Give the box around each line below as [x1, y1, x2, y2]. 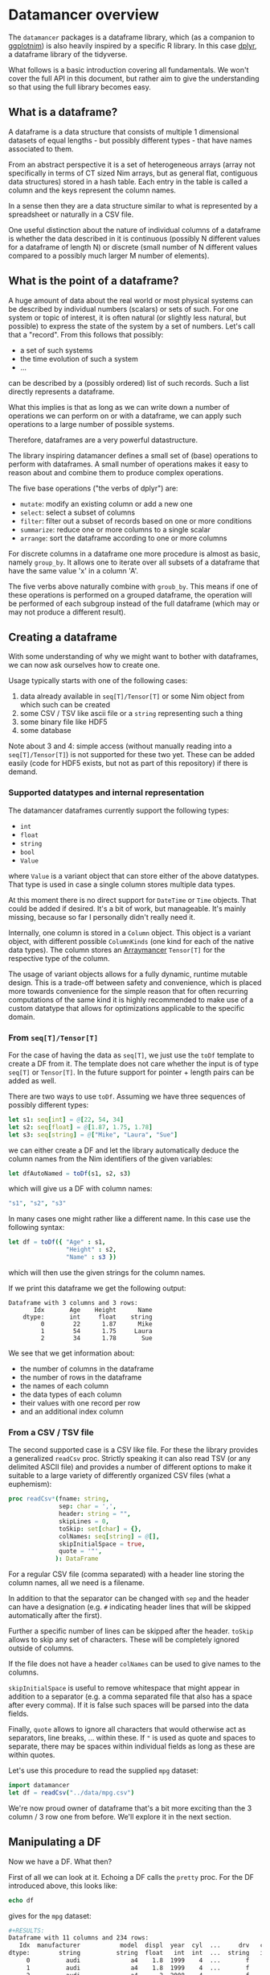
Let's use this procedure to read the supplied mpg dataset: [8, 1766, 198, 1775]
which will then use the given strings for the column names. [8, 1267, 206, 1277]
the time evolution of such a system [19, 354, 138, 363]
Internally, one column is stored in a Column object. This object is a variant [8, 928, 252, 938]
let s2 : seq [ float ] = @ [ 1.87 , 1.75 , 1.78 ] [8, 1123, 153, 1131]
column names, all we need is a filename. [8, 1578, 145, 1588]
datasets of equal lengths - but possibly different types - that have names [8, 135, 252, 145]
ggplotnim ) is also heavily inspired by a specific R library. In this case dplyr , [8, 40, 257, 50]
